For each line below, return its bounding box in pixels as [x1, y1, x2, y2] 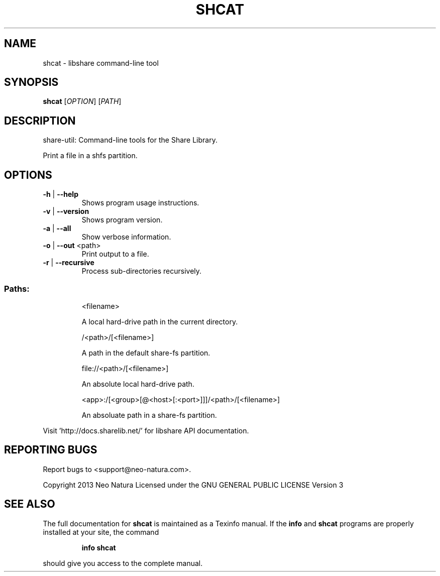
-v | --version [43, 207, 89, 216]
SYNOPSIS [4, 76, 59, 89]
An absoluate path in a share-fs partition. [81, 410, 217, 419]
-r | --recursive [43, 258, 94, 267]
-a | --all [43, 224, 71, 233]
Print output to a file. [81, 250, 149, 259]
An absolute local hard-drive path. [81, 379, 194, 388]
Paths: [4, 283, 30, 294]
